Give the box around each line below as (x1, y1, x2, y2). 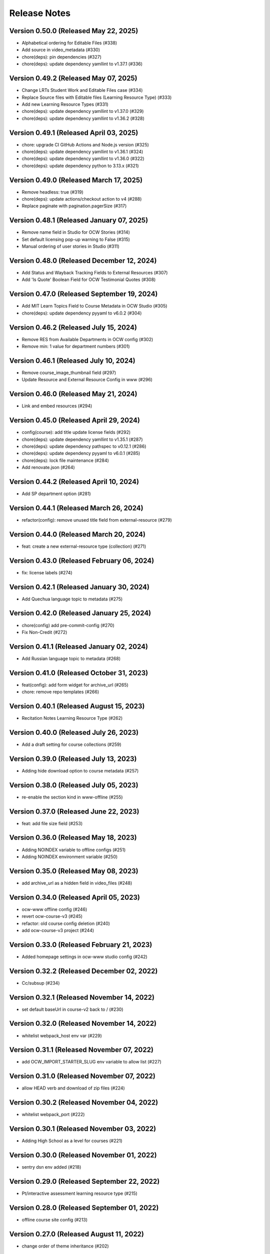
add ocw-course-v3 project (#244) (21, 927, 94, 933)
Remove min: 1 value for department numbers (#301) (21, 344, 130, 350)
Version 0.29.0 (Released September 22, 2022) (9, 1177, 160, 1186)
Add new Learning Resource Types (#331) (21, 101, 108, 107)
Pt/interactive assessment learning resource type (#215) (21, 1190, 137, 1196)
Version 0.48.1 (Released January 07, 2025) (9, 216, 148, 225)
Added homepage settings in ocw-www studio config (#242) (21, 954, 147, 960)
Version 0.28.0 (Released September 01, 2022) (9, 1203, 159, 1212)
